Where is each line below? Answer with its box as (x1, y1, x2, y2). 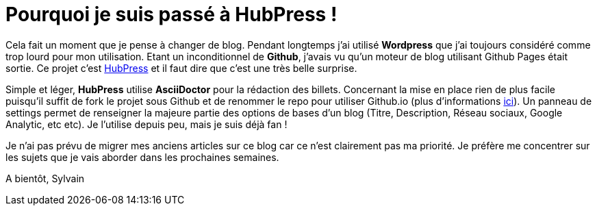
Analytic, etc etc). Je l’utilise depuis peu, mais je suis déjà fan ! (5, 118, 288, 130)
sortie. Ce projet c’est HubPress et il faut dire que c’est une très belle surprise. (5, 62, 357, 74)
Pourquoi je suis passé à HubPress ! (5, 3, 338, 26)
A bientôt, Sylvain (5, 172, 85, 184)
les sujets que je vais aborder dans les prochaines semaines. (5, 151, 279, 163)
